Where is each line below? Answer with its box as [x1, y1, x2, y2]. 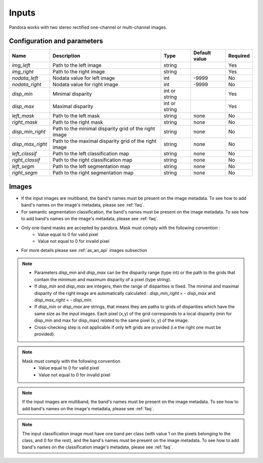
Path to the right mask [52, 119, 103, 126]
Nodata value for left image [52, 75, 115, 81]
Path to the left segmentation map [52, 163, 131, 170]
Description [52, 53, 80, 59]
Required [228, 53, 250, 59]
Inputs [9, 7, 36, 18]
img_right [12, 68, 34, 75]
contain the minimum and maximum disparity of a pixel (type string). [34, 276, 171, 282]
